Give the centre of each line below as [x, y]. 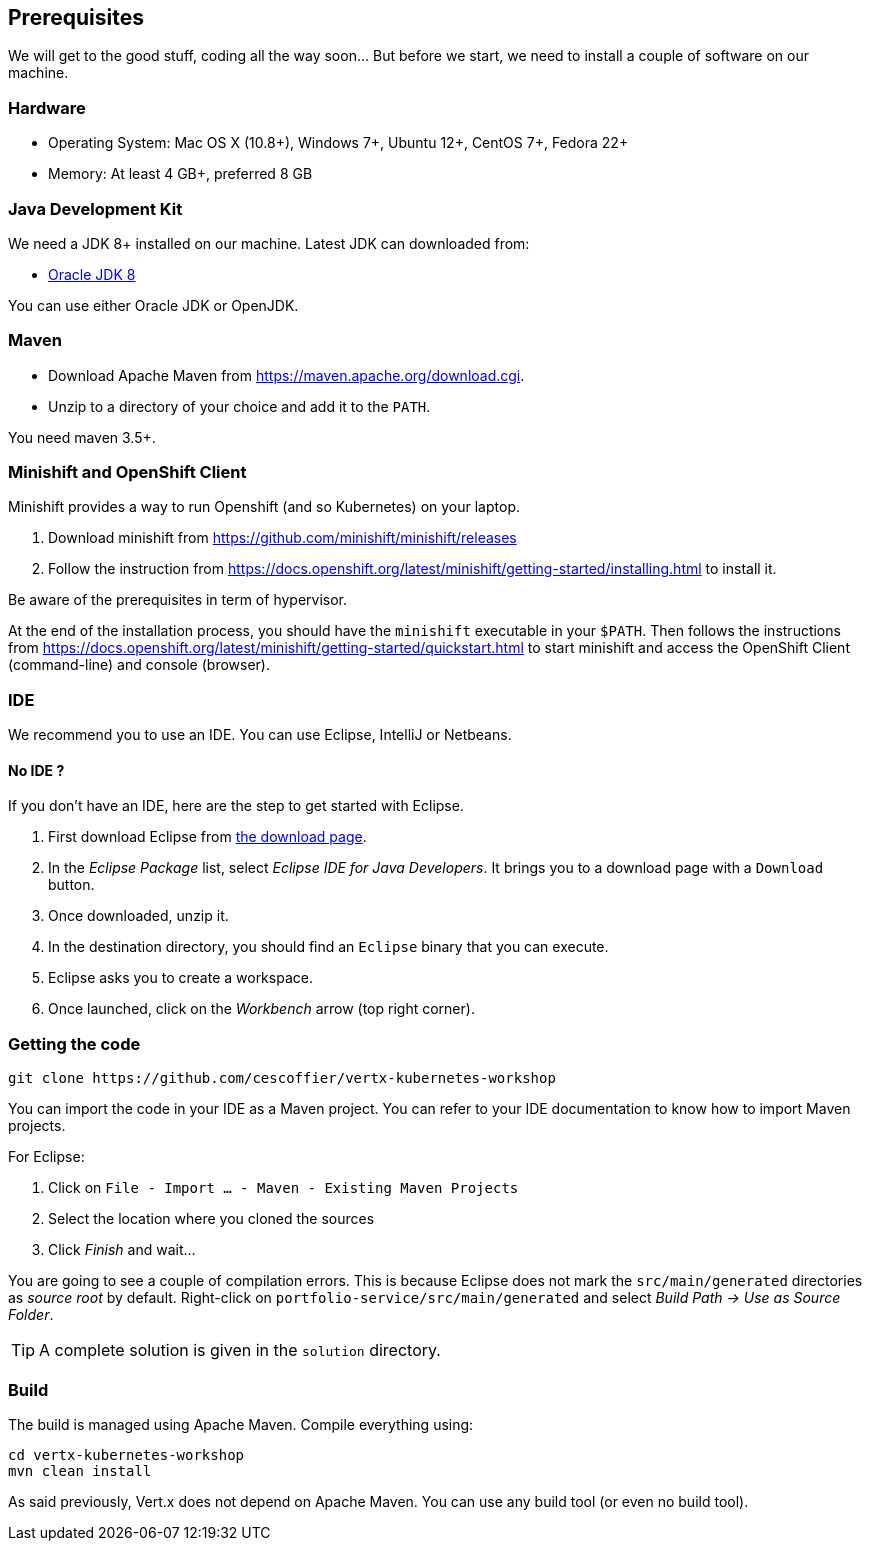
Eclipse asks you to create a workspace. [180, 978]
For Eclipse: [46, 1157]
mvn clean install [80, 1470]
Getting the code [74, 1043]
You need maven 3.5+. [82, 437]
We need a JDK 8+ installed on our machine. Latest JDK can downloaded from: [269, 243]
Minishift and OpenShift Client [127, 472]
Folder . [31, 1315]
